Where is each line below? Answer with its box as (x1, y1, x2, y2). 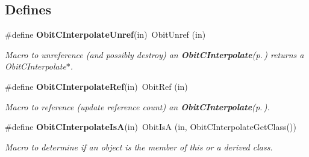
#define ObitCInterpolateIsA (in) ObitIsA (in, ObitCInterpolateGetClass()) (5, 120, 296, 133)
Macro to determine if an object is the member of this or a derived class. (5, 140, 273, 153)
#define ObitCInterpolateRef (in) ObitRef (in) (5, 80, 188, 92)
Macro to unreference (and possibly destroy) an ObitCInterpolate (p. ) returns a (5, 48, 304, 61)
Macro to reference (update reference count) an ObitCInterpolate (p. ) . (5, 100, 270, 113)
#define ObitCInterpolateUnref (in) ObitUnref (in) (5, 28, 206, 41)
